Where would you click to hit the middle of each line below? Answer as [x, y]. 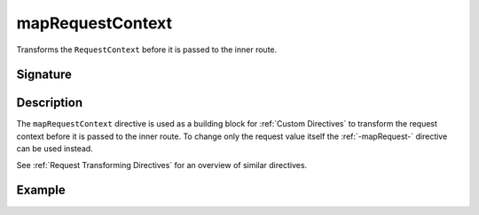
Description [50, 103]
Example [41, 190]
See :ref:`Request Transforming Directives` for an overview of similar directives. [162, 165]
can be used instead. [55, 149]
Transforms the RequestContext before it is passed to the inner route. [147, 50]
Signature [44, 75]
